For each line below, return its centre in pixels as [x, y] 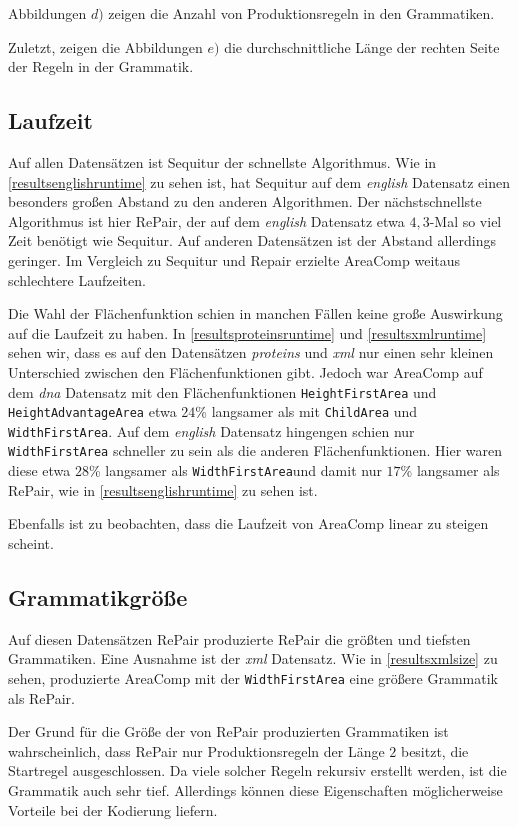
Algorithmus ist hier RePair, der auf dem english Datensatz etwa [206, 220]
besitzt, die [434, 750]
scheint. [31, 542]
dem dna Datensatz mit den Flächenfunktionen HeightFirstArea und [222, 391]
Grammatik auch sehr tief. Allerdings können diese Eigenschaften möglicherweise [255, 790]
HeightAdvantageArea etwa [92, 411]
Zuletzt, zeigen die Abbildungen [105, 46]
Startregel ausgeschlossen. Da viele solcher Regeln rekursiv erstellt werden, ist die [257, 770]
